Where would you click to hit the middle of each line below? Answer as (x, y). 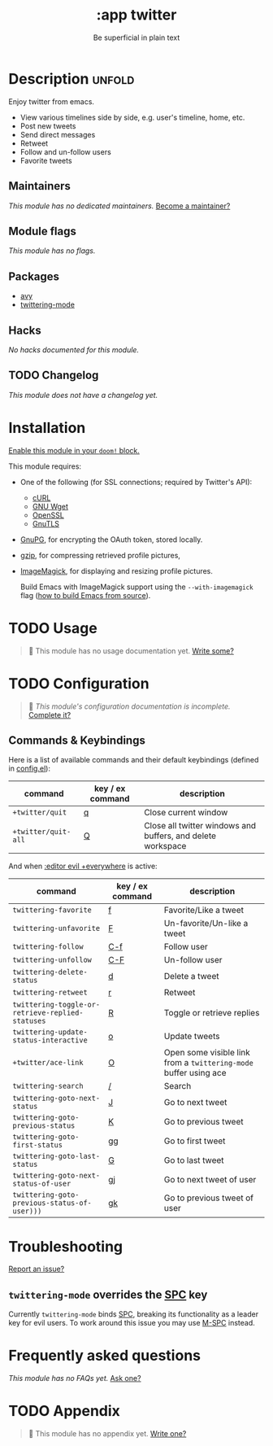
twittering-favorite (52, 910)
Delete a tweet (191, 976)
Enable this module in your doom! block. (74, 450)
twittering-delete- (50, 972)
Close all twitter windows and (200, 826)
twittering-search (48, 1086)
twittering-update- (50, 1032)
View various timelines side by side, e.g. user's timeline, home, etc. (132, 117)
